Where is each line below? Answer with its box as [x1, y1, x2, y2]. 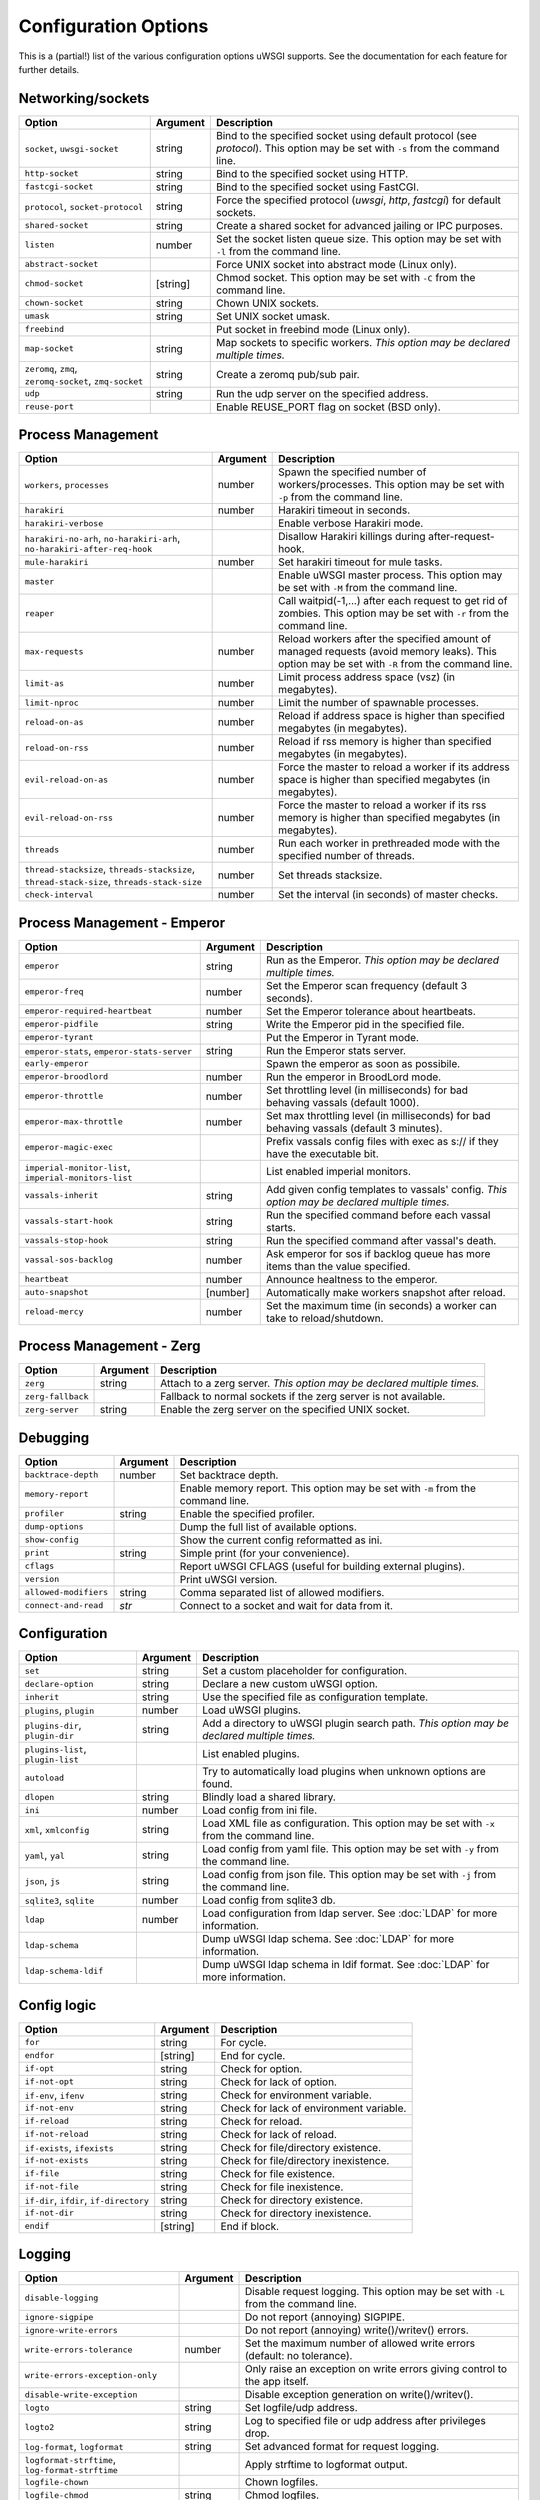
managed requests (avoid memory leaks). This [278, 645, 497, 659]
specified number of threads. [278, 849, 415, 863]
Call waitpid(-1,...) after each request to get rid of [278, 594, 508, 608]
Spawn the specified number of [278, 465, 427, 479]
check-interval [24, 889, 94, 900]
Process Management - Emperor [18, 914, 226, 931]
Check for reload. [220, 2114, 303, 2128]
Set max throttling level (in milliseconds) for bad [265, 1108, 491, 1122]
